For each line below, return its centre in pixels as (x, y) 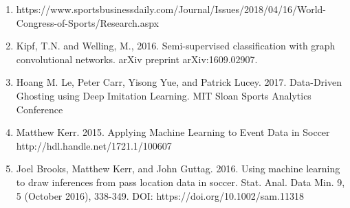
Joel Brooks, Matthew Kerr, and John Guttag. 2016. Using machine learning (178, 169)
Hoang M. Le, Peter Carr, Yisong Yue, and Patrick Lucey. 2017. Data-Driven (179, 82)
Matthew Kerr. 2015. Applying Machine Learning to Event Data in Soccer (173, 132)
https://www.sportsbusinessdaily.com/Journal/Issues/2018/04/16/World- (171, 9)
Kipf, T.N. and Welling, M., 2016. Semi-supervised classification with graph (176, 46)
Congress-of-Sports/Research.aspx (87, 22)
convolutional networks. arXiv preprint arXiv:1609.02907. (137, 59)
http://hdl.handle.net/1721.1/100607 (94, 145)
